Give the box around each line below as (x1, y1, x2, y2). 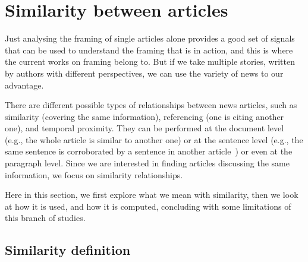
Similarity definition (5, 241, 131, 259)
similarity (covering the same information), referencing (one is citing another (5, 110, 284, 122)
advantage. (5, 78, 44, 91)
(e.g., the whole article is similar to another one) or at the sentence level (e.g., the (5, 133, 303, 146)
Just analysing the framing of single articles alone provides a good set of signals (5, 32, 295, 45)
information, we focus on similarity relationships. (5, 168, 183, 181)
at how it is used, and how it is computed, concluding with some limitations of (5, 200, 291, 212)
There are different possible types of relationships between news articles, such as (5, 99, 297, 111)
